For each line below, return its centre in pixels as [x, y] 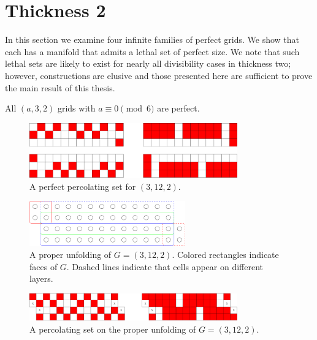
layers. [41, 278]
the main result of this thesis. [60, 87]
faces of [44, 266]
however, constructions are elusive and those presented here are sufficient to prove [159, 75]
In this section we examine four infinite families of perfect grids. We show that [152, 40]
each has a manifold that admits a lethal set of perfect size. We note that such [152, 51]
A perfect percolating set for [83, 186]
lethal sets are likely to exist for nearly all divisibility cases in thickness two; [148, 63]
